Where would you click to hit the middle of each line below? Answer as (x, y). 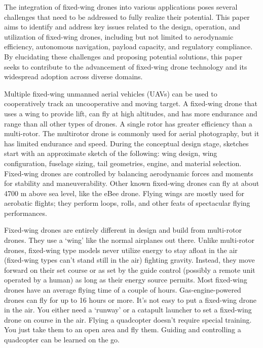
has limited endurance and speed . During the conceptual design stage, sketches (126, 143)
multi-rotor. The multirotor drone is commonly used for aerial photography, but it (132, 133)
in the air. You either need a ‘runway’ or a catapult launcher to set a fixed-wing (128, 310)
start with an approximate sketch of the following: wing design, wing (111, 153)
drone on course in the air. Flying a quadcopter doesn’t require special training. (128, 319)
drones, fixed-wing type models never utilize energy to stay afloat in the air (121, 250)
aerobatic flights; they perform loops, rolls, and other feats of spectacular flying (127, 203)
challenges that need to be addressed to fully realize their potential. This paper (127, 17)
